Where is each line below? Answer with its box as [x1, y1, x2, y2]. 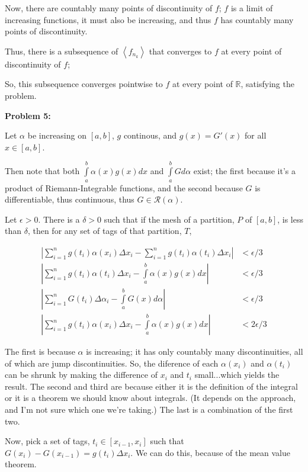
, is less [277, 213, 303, 225]
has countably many [220, 13, 294, 25]
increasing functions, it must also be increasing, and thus [5, 13, 211, 25]
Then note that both [5, 165, 80, 177]
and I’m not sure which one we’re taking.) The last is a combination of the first [5, 403, 293, 415]
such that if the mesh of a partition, [104, 213, 235, 225]
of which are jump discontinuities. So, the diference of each [5, 357, 219, 369]
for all [245, 129, 267, 142]
